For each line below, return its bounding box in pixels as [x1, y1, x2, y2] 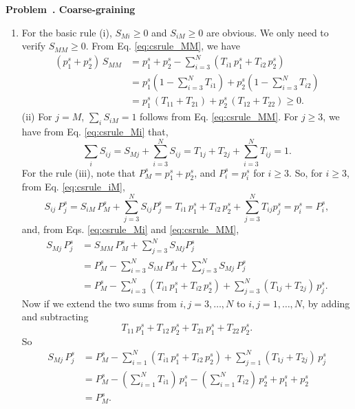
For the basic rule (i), [21, 25, 112, 39]
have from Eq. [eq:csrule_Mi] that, [21, 124, 169, 138]
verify [21, 38, 46, 53]
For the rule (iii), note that [21, 165, 136, 179]
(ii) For [21, 109, 52, 124]
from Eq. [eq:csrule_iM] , [21, 179, 125, 194]
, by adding [302, 296, 350, 310]
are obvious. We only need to [206, 25, 329, 39]
